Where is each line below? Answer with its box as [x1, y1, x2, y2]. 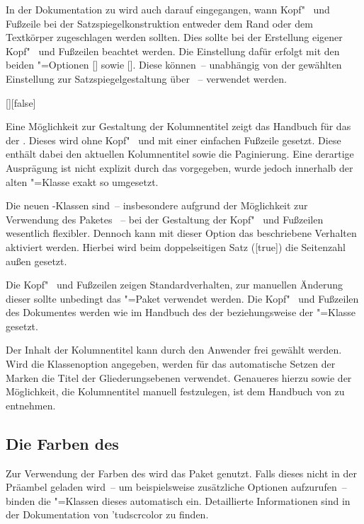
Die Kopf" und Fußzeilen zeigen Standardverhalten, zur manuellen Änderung [6, 277, 343, 292]
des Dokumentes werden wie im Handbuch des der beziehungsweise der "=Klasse [6, 305, 356, 320]
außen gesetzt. [6, 253, 67, 268]
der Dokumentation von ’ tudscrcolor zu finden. [6, 507, 209, 522]
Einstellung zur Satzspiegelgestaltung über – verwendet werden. [6, 71, 287, 86]
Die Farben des [6, 432, 119, 454]
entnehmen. [6, 397, 56, 412]
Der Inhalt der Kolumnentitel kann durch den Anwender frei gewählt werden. [6, 342, 342, 357]
